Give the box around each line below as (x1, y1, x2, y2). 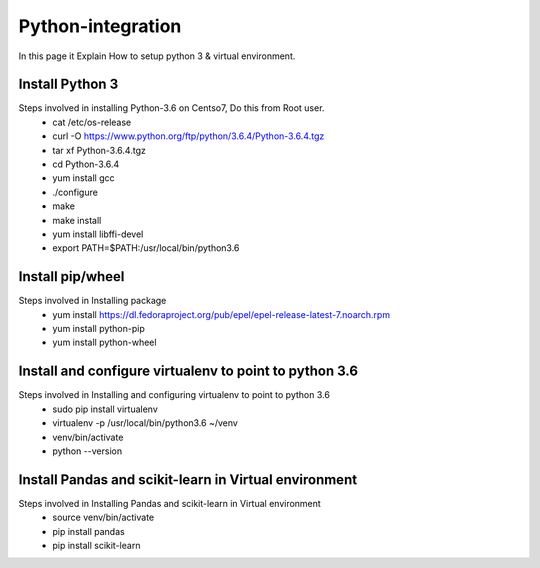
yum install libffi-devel (52, 228, 144, 240)
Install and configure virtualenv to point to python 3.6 (18, 363, 359, 380)
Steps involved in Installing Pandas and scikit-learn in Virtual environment (18, 497, 322, 509)
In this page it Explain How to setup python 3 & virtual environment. (18, 50, 296, 62)
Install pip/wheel (18, 268, 125, 285)
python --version (52, 445, 123, 457)
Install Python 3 (18, 76, 119, 93)
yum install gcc (52, 172, 115, 184)
